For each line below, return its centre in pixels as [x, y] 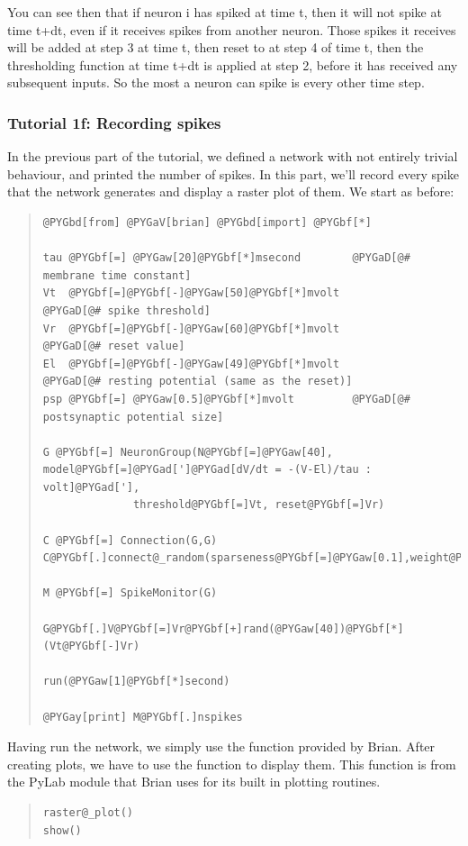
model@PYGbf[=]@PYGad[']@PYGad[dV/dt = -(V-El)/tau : [207, 470]
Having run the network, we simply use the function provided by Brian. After [221, 746]
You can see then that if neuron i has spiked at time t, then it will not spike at [225, 12]
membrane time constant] [117, 275]
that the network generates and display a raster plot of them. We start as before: [231, 191]
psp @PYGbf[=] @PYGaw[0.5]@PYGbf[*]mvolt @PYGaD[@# [226, 399]
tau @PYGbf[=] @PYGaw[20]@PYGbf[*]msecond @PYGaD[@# [226, 258]
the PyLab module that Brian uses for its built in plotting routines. [194, 782]
